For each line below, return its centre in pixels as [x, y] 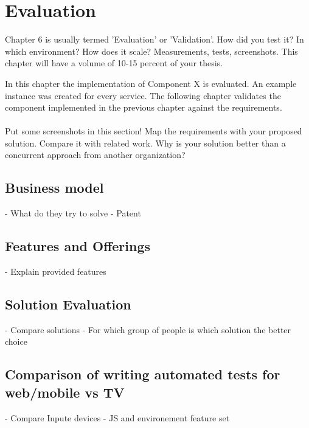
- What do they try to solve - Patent [73, 213]
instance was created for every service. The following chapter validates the [143, 95]
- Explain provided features [56, 271]
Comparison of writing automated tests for [143, 374]
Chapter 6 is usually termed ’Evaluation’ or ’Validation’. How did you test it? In [154, 39]
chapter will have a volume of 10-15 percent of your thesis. [114, 63]
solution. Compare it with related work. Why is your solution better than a [145, 143]
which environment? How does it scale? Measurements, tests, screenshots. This [151, 51]
